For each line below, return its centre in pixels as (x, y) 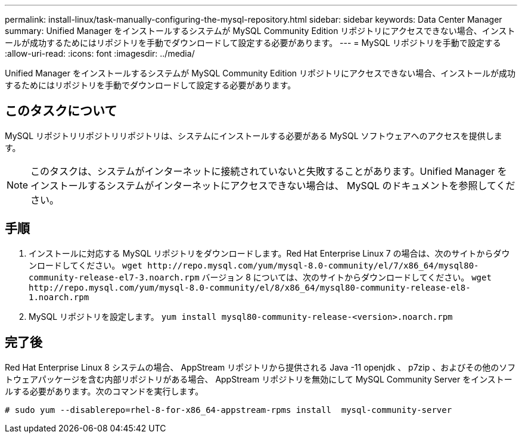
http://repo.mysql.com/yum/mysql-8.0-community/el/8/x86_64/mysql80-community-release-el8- (250, 287)
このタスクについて (61, 111)
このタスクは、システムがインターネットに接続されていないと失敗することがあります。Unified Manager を (269, 171)
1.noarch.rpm (59, 297)
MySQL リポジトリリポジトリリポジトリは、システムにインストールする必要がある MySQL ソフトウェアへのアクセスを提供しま (254, 135)
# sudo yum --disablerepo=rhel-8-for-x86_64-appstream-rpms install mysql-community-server (229, 410)
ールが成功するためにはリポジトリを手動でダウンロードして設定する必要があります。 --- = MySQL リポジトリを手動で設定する (253, 43)
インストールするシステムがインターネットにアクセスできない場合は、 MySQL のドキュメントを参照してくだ (273, 185)
